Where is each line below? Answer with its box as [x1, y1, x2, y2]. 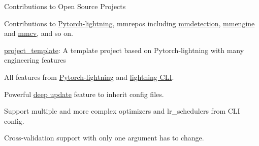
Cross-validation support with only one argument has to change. [4, 132, 204, 143]
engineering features [4, 55, 66, 65]
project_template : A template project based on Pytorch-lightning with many [4, 44, 244, 55]
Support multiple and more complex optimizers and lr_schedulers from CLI [4, 106, 240, 116]
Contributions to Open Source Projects [4, 1, 126, 11]
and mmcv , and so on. [4, 28, 73, 38]
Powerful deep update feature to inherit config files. [4, 88, 164, 99]
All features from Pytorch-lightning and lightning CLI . [4, 71, 174, 82]
